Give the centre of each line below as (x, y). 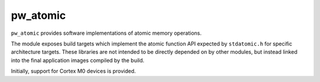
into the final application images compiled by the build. (78, 60)
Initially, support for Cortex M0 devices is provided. (73, 71)
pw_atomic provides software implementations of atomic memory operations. (106, 33)
